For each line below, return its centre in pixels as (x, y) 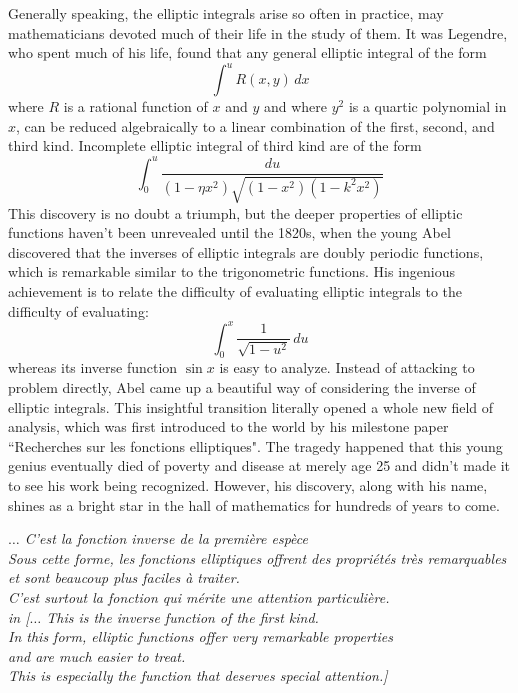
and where (295, 106)
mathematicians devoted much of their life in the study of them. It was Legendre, (258, 32)
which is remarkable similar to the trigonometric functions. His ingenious (232, 271)
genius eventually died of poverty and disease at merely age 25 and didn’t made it (259, 465)
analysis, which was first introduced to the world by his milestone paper (228, 426)
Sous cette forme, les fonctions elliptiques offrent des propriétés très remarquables (257, 557)
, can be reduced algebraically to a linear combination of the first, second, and (255, 125)
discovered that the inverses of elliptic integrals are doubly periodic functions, (246, 251)
